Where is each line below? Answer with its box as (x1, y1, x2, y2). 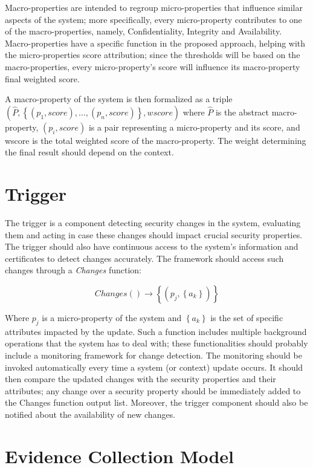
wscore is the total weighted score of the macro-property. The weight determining (5, 134, 306, 146)
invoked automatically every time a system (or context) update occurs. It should (5, 360, 303, 373)
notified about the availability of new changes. (5, 408, 176, 420)
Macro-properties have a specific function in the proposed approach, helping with (5, 36, 306, 49)
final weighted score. (5, 72, 80, 85)
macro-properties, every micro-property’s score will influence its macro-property (5, 60, 300, 73)
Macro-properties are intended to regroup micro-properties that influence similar (5, 1, 303, 13)
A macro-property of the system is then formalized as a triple (5, 93, 233, 105)
